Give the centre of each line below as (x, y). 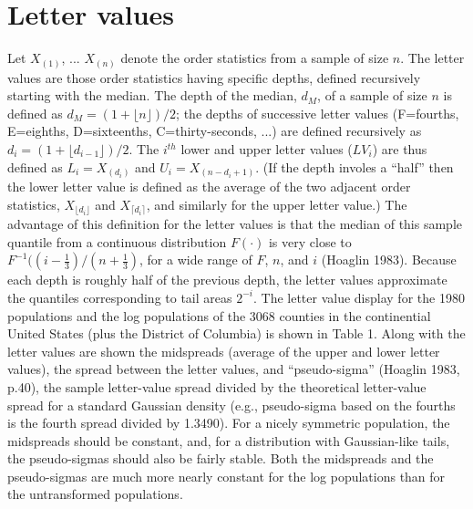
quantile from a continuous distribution (117, 241)
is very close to (310, 241)
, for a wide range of (196, 260)
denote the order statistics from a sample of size (255, 58)
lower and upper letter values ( (267, 149)
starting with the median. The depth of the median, (152, 95)
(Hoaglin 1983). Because (389, 260)
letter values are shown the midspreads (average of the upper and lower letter (224, 351)
